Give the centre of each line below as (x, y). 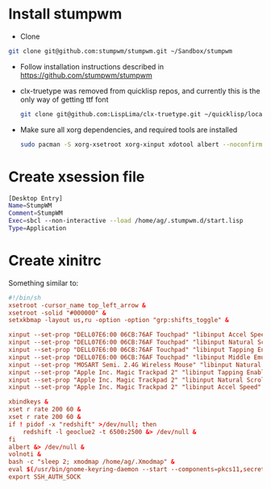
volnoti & (25, 454)
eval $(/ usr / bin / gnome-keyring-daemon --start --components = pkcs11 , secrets (138, 470)
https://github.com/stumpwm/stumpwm (86, 75)
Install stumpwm (65, 14)
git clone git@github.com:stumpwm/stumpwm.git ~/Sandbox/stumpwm (120, 51)
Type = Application (38, 228)
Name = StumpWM (30, 206)
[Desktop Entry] (35, 199)
